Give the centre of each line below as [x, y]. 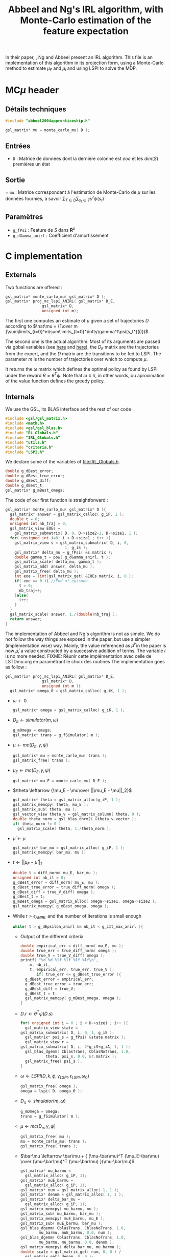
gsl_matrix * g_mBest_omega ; [35, 490]
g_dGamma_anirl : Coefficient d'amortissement [60, 235]
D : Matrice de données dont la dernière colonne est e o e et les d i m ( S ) [86, 158]
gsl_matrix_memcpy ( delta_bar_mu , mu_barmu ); [71, 1247]
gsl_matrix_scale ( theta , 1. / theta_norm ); [64, 828]
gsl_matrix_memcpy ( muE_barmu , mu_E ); [63, 1219]
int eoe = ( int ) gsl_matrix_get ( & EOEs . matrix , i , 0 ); [74, 576]
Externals [21, 275]
